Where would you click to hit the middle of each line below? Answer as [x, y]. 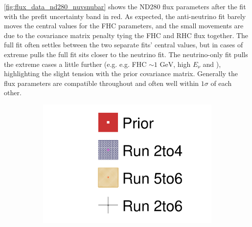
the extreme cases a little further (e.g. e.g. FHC [75, 64]
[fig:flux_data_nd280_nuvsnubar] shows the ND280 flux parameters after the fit [125, 6]
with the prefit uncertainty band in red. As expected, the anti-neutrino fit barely [125, 16]
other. [13, 93]
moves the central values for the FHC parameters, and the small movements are [124, 26]
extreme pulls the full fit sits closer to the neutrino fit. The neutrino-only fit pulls [126, 54]
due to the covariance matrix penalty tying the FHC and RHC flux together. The [126, 35]
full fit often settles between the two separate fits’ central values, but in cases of [124, 45]
